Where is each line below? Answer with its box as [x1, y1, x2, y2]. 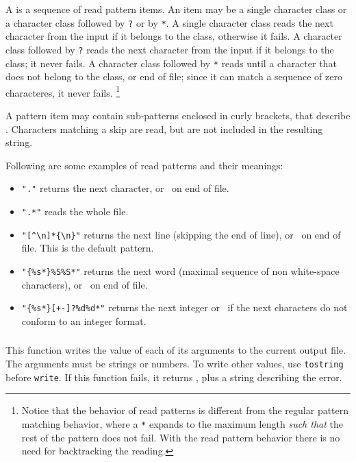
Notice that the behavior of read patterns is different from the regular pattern [21, 403, 349, 417]
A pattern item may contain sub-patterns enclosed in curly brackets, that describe [5, 108, 351, 122]
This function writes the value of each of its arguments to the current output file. [5, 343, 346, 357]
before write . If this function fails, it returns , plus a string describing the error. [5, 369, 342, 384]
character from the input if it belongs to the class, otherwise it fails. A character [5, 29, 342, 43]
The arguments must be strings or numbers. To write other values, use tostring [5, 356, 344, 370]
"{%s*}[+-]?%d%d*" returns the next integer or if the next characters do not [21, 300, 348, 315]
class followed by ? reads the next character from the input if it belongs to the [5, 42, 334, 56]
